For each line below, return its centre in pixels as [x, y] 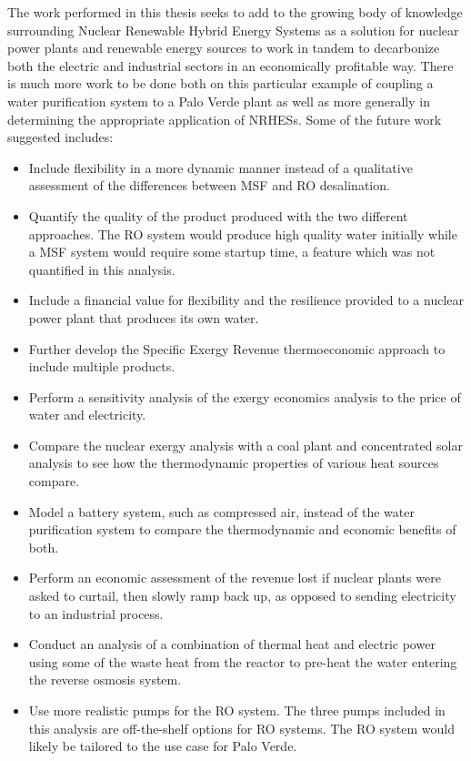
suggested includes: [60, 137]
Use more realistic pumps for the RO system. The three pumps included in [237, 710]
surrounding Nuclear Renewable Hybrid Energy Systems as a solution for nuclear [233, 30]
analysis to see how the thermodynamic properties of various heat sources [234, 463]
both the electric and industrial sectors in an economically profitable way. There [230, 65]
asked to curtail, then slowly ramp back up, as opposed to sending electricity [242, 596]
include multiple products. [102, 366]
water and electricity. [87, 415]
